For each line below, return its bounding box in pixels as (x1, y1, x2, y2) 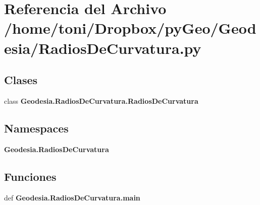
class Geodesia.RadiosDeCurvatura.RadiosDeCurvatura (4, 95, 198, 106)
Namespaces (4, 120, 69, 135)
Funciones (4, 168, 57, 184)
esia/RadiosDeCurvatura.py (4, 37, 201, 58)
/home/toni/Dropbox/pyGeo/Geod (4, 18, 256, 38)
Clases (4, 72, 38, 88)
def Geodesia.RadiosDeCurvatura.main (4, 192, 140, 202)
